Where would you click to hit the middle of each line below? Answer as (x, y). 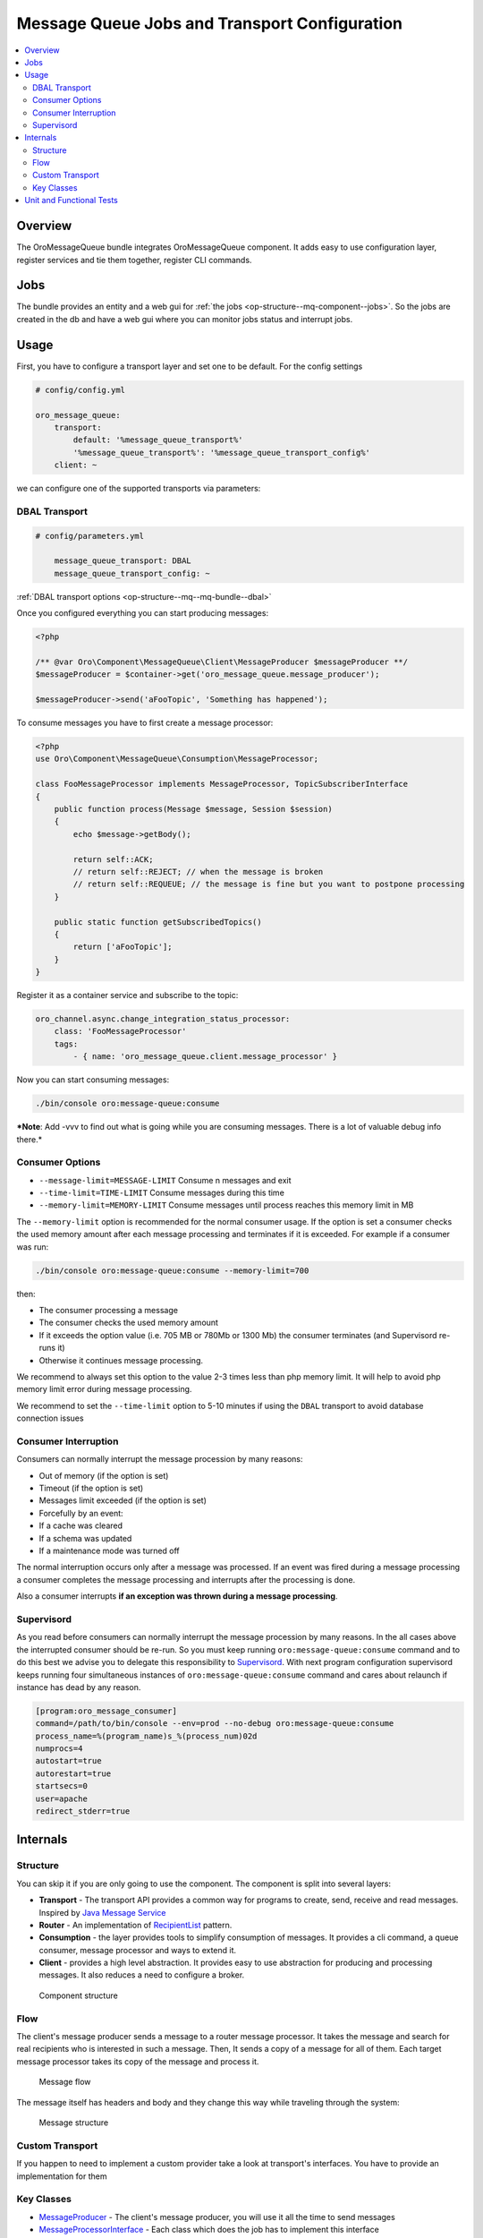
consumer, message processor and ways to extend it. (138, 1950)
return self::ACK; (113, 859)
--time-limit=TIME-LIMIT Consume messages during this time (162, 1193)
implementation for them (62, 2176)
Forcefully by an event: (81, 1513)
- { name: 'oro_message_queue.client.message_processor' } (205, 1057)
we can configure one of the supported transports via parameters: (139, 489)
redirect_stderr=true (83, 1811)
